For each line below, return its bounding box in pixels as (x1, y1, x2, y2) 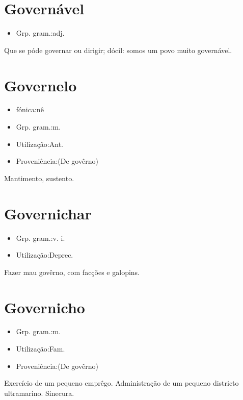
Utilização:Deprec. (16, 249, 73, 260)
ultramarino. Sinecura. (4, 387, 74, 398)
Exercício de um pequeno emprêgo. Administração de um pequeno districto (4, 378, 239, 388)
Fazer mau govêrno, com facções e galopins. (4, 266, 140, 277)
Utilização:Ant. (16, 138, 63, 149)
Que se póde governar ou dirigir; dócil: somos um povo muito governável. (4, 44, 232, 55)
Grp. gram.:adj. (16, 28, 65, 38)
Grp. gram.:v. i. (16, 232, 65, 243)
